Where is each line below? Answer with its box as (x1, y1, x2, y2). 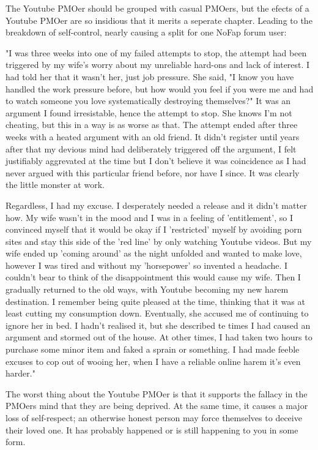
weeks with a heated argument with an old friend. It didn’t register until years (6, 130, 300, 143)
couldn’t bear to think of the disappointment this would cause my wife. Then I (6, 271, 301, 283)
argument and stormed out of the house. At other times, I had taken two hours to (6, 331, 312, 343)
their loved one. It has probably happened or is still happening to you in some (6, 423, 298, 436)
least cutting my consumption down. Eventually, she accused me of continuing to (6, 307, 309, 320)
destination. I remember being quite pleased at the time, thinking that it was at (6, 294, 305, 307)
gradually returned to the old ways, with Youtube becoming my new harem (6, 283, 289, 296)
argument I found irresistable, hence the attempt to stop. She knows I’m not (6, 106, 292, 119)
